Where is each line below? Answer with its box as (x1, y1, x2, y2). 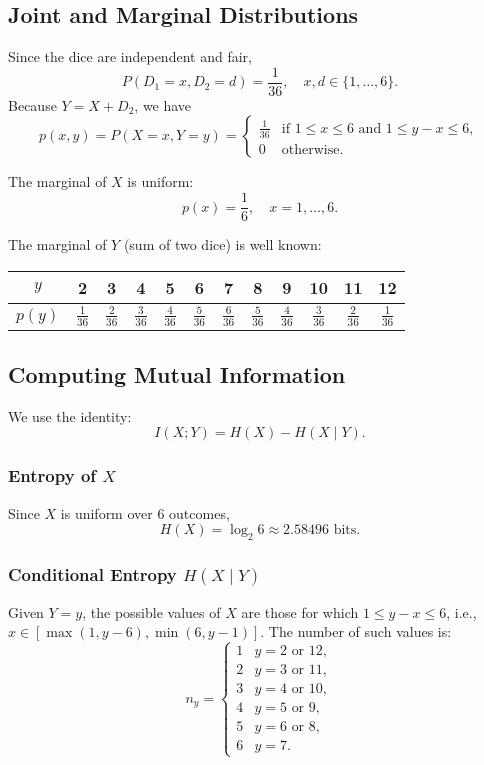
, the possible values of (82, 601, 221, 622)
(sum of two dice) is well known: (123, 234, 322, 255)
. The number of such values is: (260, 621, 452, 642)
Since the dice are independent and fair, (8, 46, 252, 67)
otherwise (281, 142, 340, 157)
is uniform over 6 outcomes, (60, 502, 230, 523)
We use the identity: (8, 405, 132, 426)
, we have (134, 94, 192, 115)
